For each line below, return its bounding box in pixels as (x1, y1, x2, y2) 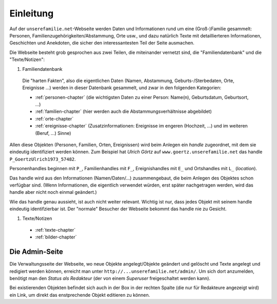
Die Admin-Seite (9, 248, 64, 256)
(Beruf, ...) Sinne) (35, 130, 71, 136)
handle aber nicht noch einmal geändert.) (9, 189, 97, 195)
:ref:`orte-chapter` (35, 115, 74, 121)
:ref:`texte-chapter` (35, 227, 76, 233)
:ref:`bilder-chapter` (35, 234, 77, 240)
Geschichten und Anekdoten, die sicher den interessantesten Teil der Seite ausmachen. (9, 40, 194, 46)
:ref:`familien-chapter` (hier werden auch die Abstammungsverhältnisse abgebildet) (35, 108, 212, 115)
